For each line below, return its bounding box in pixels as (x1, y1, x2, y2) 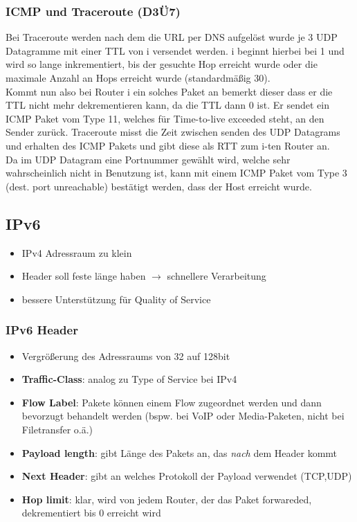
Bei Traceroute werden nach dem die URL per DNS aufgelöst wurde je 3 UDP (6, 30, 338, 44)
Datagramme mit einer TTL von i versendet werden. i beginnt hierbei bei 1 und (6, 43, 345, 57)
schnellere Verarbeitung (167, 269, 266, 283)
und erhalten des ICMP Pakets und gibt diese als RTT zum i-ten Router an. (6, 138, 330, 152)
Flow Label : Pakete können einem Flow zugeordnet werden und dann (21, 395, 322, 409)
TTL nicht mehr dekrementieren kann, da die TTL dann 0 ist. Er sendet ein (6, 98, 329, 112)
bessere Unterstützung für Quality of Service (21, 291, 211, 306)
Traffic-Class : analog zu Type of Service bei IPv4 (21, 372, 237, 386)
